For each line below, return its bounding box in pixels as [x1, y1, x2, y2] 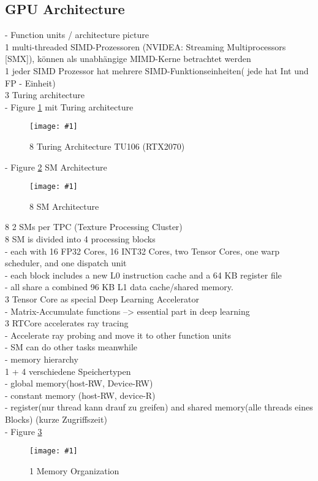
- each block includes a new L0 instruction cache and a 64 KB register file [5, 268, 282, 281]
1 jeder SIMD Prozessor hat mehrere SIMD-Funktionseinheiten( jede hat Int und [5, 64, 309, 77]
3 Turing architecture [5, 88, 85, 101]
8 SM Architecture [29, 199, 99, 212]
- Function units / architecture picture [5, 28, 149, 41]
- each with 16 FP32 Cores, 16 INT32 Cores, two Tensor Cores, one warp [5, 244, 280, 257]
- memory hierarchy [5, 352, 78, 365]
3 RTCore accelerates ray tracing [5, 317, 129, 329]
